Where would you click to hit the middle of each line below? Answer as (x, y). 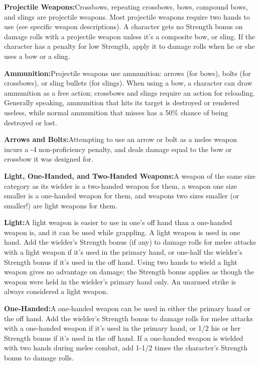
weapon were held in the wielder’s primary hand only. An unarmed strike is (120, 281)
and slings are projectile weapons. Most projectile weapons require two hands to (127, 16)
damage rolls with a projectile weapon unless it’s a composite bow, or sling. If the (130, 36)
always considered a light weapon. (56, 291)
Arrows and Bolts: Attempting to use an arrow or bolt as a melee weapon (120, 139)
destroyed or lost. (31, 122)
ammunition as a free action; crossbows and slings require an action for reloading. (130, 92)
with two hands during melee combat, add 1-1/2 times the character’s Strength (126, 348)
